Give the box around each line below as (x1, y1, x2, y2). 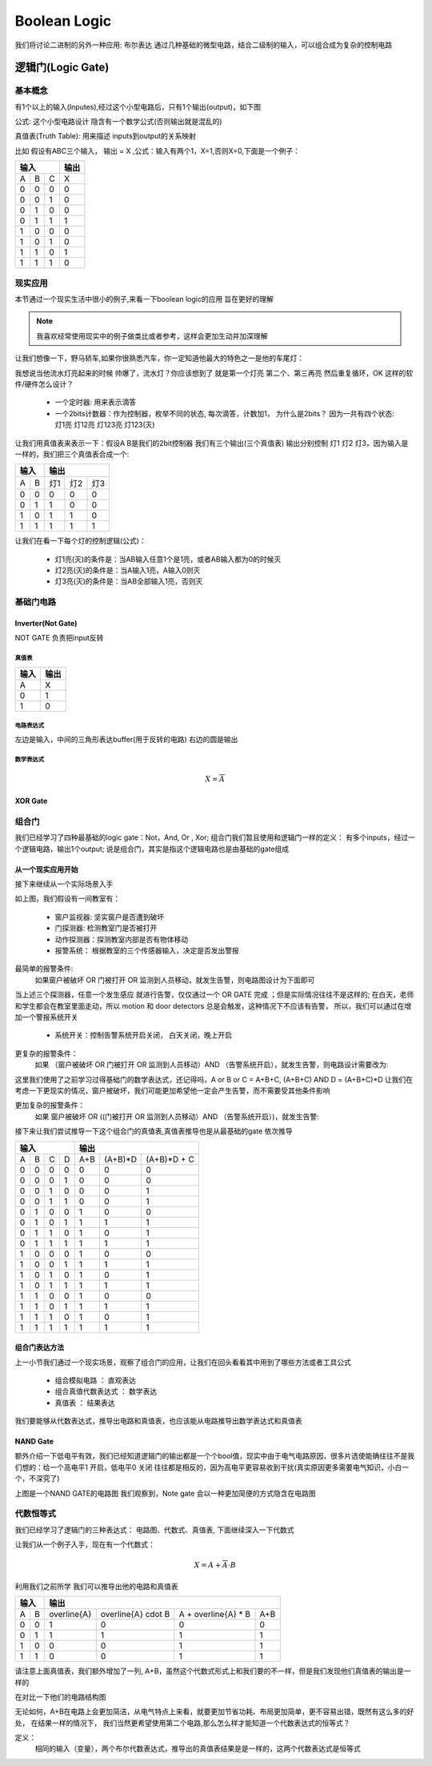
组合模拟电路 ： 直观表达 (54, 1375, 136, 1385)
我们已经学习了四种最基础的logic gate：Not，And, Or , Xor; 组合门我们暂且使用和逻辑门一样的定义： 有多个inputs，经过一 (14, 833, 415, 842)
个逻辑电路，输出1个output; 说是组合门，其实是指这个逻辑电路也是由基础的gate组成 (14, 844, 290, 853)
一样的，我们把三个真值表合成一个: (14, 449, 130, 459)
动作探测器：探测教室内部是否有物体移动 (54, 934, 188, 944)
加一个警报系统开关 (14, 1013, 78, 1021)
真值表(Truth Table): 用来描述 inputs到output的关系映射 (14, 131, 196, 141)
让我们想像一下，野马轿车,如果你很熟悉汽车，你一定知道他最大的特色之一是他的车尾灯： (14, 353, 305, 363)
